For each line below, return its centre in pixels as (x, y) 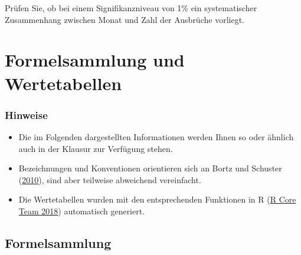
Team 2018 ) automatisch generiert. (82, 211)
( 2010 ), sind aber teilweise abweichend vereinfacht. (110, 179)
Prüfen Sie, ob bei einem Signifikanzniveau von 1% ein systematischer (131, 8)
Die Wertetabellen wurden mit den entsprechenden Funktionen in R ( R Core (157, 199)
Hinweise (26, 115)
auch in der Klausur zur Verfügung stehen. (96, 148)
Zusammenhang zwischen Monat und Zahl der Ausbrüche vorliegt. (125, 19)
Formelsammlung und (95, 60)
